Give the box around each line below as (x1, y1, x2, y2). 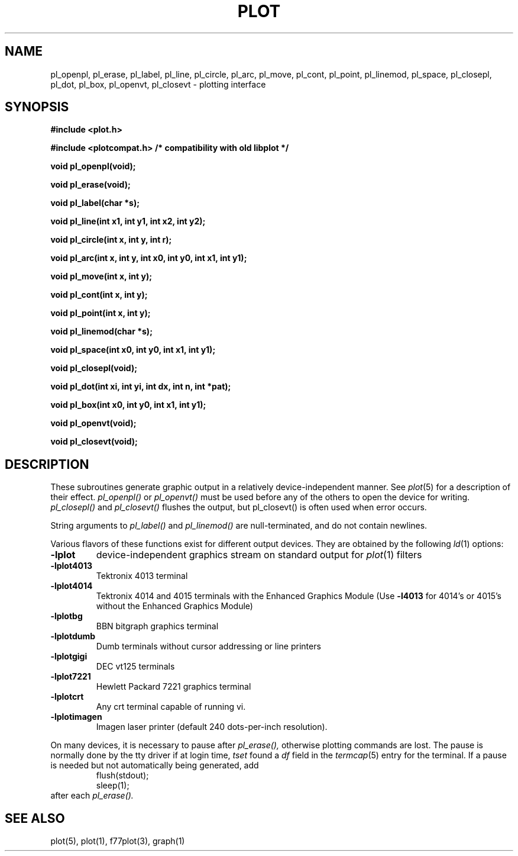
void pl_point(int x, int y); (50, 308, 151, 318)
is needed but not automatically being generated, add (50, 760, 259, 771)
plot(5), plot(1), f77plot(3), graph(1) (50, 836, 185, 847)
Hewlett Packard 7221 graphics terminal (96, 681, 251, 692)
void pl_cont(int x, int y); (50, 289, 148, 300)
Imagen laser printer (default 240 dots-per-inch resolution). (96, 722, 328, 732)
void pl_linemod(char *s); (50, 326, 153, 337)
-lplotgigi (50, 651, 88, 662)
